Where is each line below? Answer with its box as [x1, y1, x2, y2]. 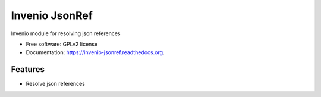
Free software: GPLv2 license [26, 40, 98, 48]
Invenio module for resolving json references [11, 30, 121, 37]
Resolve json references [26, 80, 86, 87]
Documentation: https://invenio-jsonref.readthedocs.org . [26, 49, 165, 56]
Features [11, 64, 45, 74]
